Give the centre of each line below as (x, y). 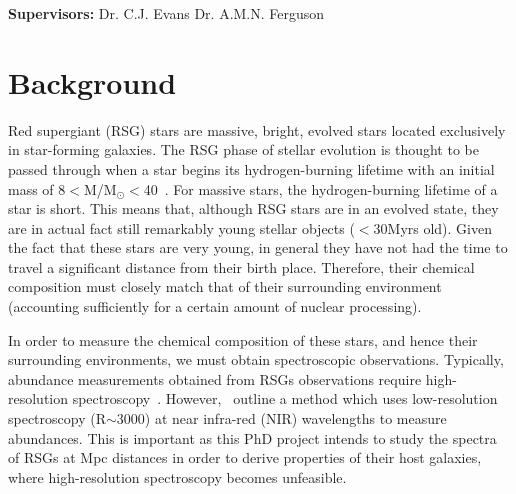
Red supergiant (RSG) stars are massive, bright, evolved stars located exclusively (257, 129)
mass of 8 (37, 188)
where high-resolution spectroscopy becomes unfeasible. (177, 476)
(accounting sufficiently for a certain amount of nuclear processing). (215, 306)
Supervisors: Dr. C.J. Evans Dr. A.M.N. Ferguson (166, 13)
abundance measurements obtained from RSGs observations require (215, 378)
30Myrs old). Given (433, 227)
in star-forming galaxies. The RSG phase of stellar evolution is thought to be (243, 149)
